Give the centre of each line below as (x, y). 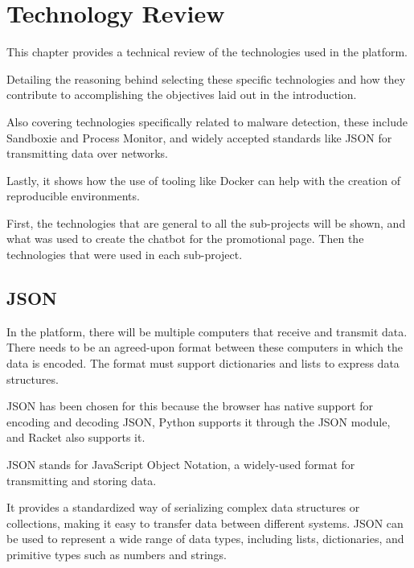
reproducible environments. (73, 196)
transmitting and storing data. (82, 480)
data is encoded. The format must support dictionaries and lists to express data (203, 363)
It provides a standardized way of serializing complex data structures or (183, 507)
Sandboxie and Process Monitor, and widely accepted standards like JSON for (199, 137)
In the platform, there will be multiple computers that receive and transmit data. (207, 331)
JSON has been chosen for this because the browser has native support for (190, 406)
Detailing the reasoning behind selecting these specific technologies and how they (206, 78)
